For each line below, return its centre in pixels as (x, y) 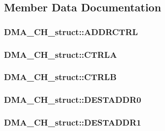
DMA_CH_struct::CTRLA (61, 54)
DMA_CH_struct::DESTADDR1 (73, 122)
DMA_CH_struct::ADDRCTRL (71, 31)
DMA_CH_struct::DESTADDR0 (73, 100)
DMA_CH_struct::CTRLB (60, 77)
